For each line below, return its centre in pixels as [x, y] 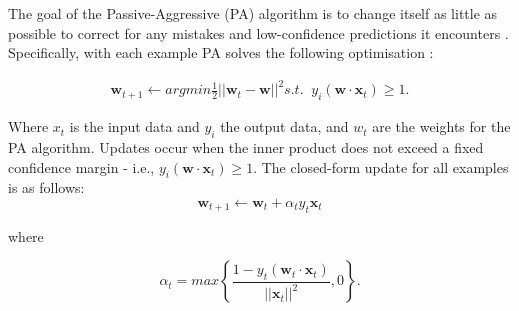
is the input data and [134, 126]
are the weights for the [441, 126]
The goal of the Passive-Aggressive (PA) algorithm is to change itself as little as [253, 13]
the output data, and [284, 126]
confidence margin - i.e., [81, 166]
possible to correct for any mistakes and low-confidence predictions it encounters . [258, 32]
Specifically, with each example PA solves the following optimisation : [221, 52]
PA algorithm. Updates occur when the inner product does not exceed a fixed [246, 146]
